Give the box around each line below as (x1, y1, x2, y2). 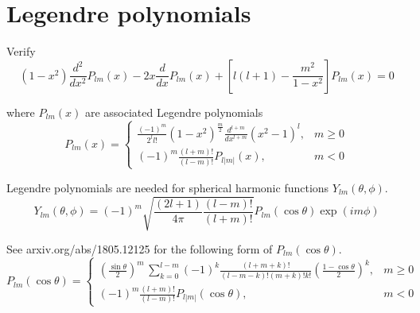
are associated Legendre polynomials (84, 103, 263, 120)
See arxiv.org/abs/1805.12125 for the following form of (6, 241, 273, 257)
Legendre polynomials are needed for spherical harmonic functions (6, 179, 329, 195)
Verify (6, 43, 36, 60)
